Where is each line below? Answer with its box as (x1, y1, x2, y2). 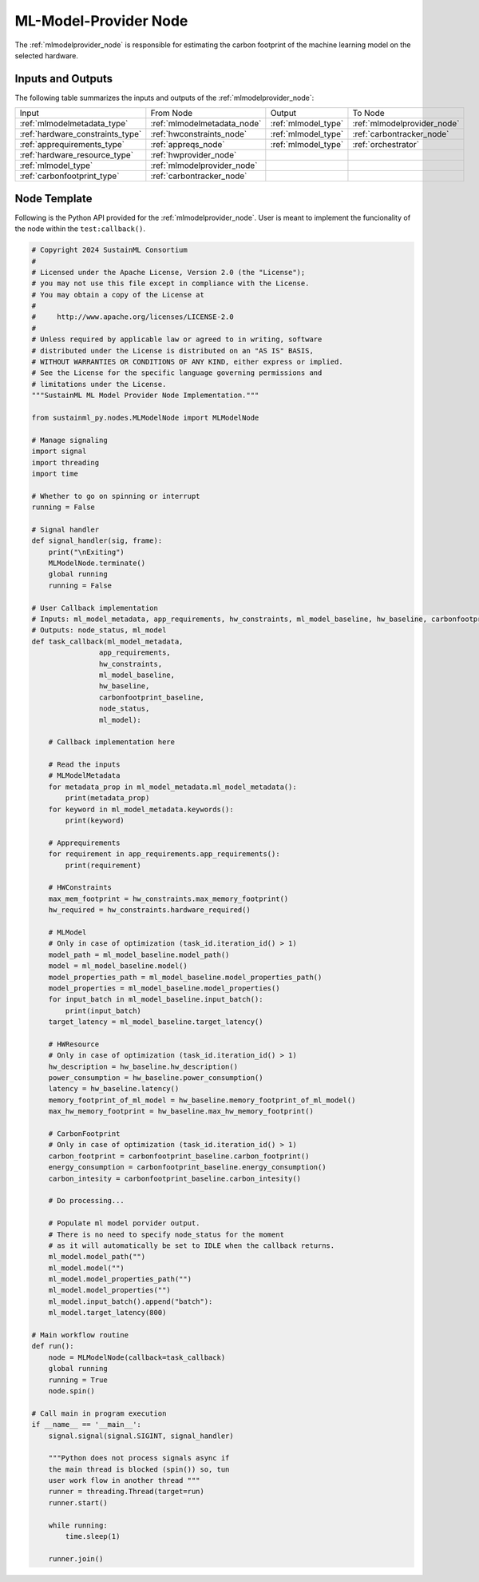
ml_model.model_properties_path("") (48, 1275, 192, 1284)
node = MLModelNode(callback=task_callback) (48, 1353, 226, 1362)
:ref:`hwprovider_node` (150, 149, 237, 161)
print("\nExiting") (48, 548, 125, 556)
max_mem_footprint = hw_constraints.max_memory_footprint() (48, 894, 289, 903)
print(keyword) (65, 816, 125, 825)
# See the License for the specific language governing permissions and (31, 369, 323, 377)
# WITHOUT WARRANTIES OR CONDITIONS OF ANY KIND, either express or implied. (31, 357, 343, 367)
